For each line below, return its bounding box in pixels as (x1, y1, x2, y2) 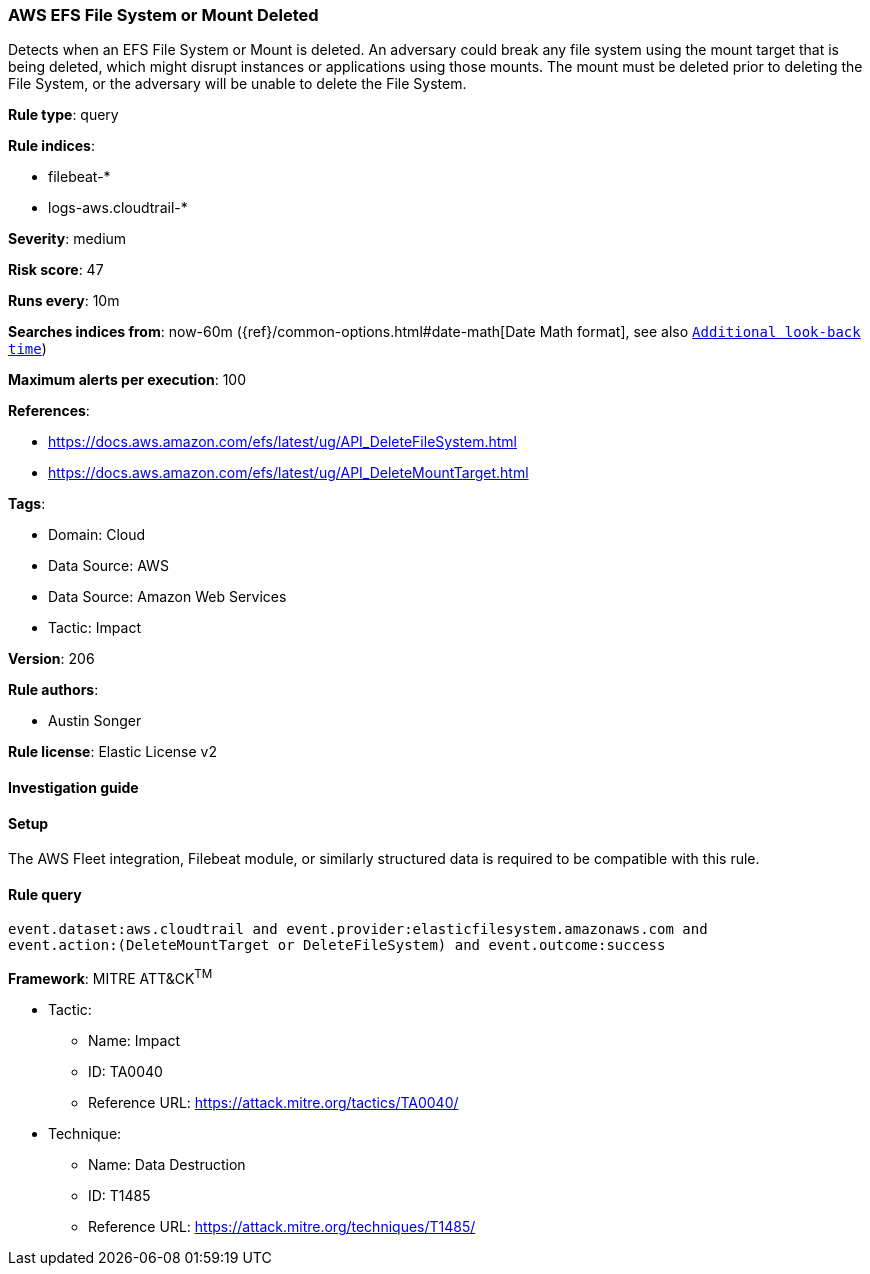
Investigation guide (8, 778, 139, 796)
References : (8, 402, 90, 420)
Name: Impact (88, 1032, 180, 1050)
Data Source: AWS (48, 557, 169, 575)
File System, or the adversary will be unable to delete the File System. (8, 75, 467, 93)
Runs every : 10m (8, 292, 120, 310)
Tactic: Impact (48, 619, 141, 637)
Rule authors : (8, 681, 99, 699)
